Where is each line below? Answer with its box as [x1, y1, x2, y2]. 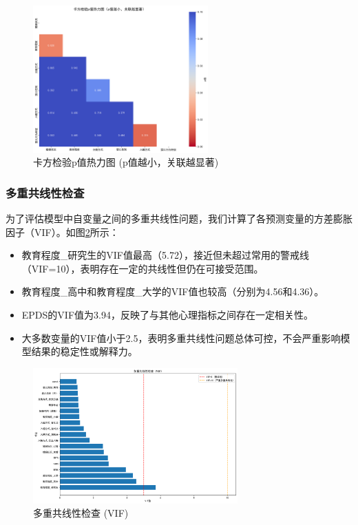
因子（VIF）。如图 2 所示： [6, 224, 119, 239]
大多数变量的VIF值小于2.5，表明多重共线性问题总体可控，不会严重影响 [21, 330, 341, 345]
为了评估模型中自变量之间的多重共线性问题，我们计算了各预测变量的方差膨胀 [6, 211, 352, 226]
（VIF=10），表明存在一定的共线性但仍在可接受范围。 [21, 261, 264, 275]
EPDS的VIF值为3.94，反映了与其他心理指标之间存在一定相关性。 [21, 308, 313, 322]
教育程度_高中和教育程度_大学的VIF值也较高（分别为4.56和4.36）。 [21, 284, 324, 299]
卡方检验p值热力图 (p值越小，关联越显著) [33, 155, 219, 169]
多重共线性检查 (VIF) [33, 506, 129, 520]
